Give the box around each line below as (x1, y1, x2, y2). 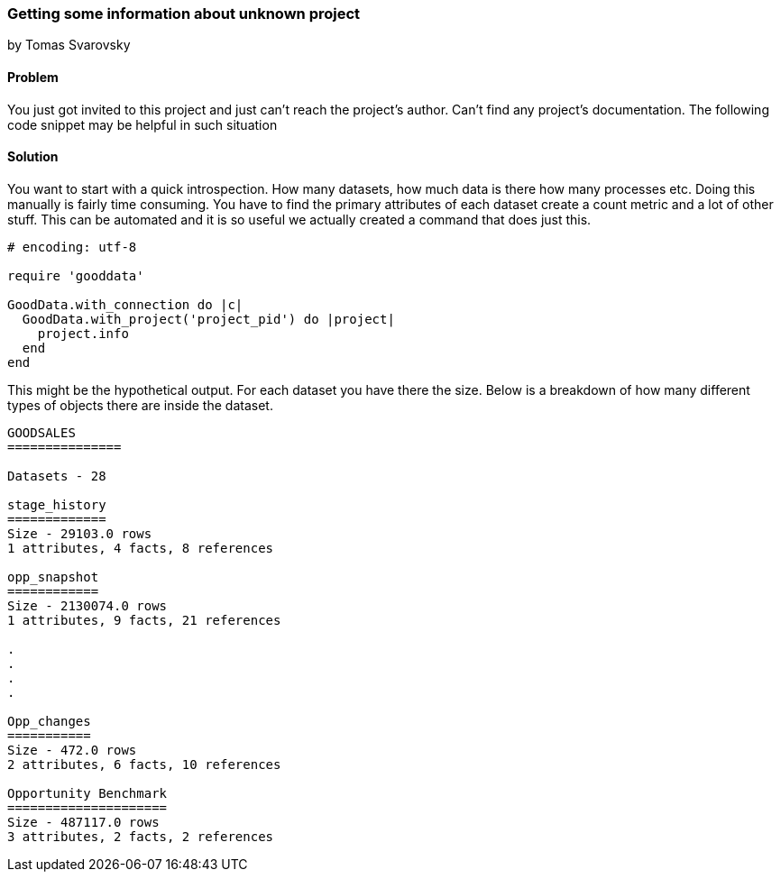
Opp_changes (7, 713, 91, 728)
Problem (7, 69, 59, 85)
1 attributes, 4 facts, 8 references (7, 540, 274, 555)
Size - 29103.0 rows (7, 526, 152, 541)
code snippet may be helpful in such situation (7, 116, 278, 133)
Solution (7, 149, 59, 165)
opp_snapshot (7, 569, 99, 584)
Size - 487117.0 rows (7, 814, 160, 829)
